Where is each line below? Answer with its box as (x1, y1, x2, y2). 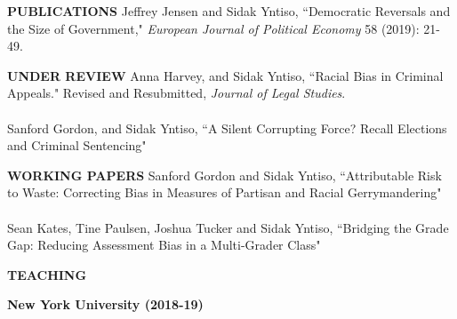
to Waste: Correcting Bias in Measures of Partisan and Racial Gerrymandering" (7, 183, 442, 202)
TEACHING (7, 265, 87, 283)
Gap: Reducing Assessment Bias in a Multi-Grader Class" (7, 235, 321, 254)
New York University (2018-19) (7, 295, 204, 314)
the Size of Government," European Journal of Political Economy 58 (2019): (7, 19, 420, 37)
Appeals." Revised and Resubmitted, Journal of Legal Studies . (7, 84, 346, 102)
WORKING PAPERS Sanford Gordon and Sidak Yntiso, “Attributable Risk (7, 165, 442, 184)
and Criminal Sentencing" (7, 136, 147, 155)
